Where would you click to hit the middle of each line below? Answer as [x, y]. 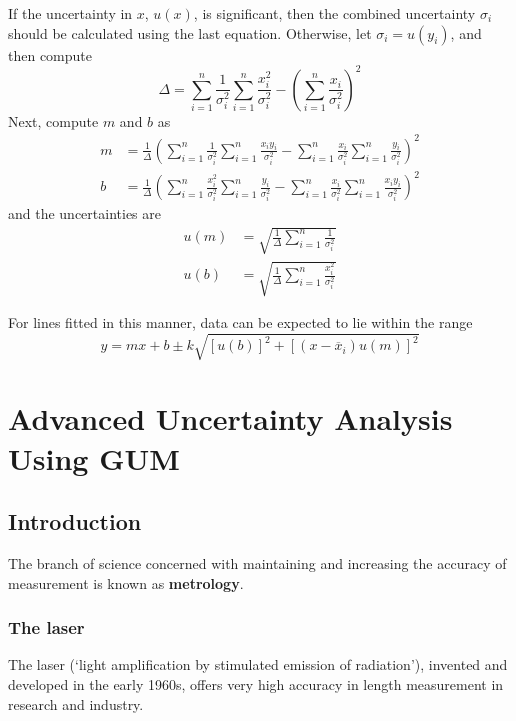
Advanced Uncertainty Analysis [230, 418]
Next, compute [53, 120]
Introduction [75, 521]
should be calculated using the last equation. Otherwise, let [190, 32]
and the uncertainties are [84, 213]
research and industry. [76, 703]
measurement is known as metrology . [126, 582]
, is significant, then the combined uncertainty [334, 13]
